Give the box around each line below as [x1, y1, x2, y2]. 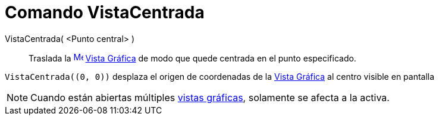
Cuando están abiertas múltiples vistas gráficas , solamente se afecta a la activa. [30, 91, 390, 103]
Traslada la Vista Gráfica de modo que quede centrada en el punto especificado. [29, 53, 356, 63]
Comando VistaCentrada [5, 2, 205, 22]
